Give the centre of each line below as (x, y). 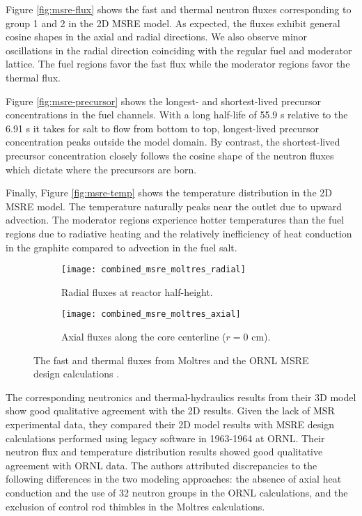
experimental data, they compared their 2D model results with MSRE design (170, 424)
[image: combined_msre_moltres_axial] (151, 314)
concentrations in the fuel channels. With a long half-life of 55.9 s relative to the (177, 115)
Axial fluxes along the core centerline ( (144, 336)
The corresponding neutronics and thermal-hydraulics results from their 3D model (181, 397)
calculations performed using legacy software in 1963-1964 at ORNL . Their (165, 438)
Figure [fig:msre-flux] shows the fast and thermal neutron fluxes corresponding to (179, 9)
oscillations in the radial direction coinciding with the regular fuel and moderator (179, 50)
